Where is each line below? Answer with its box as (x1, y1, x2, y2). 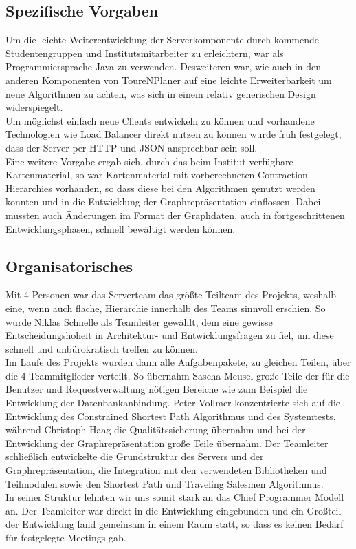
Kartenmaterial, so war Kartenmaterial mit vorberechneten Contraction (5, 167, 308, 182)
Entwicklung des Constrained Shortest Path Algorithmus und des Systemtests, (5, 408, 336, 423)
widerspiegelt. (5, 100, 63, 114)
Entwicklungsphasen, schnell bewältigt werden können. (5, 221, 236, 236)
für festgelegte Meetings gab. (5, 530, 126, 544)
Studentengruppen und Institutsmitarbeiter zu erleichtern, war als (5, 45, 284, 60)
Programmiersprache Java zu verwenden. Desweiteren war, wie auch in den (5, 59, 322, 74)
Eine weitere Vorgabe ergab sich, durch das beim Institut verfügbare (5, 154, 293, 168)
